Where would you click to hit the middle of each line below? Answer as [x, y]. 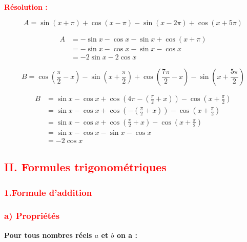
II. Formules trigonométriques [85, 167]
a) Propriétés [32, 216]
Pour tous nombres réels [48, 235]
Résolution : [26, 7]
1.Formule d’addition [48, 192]
